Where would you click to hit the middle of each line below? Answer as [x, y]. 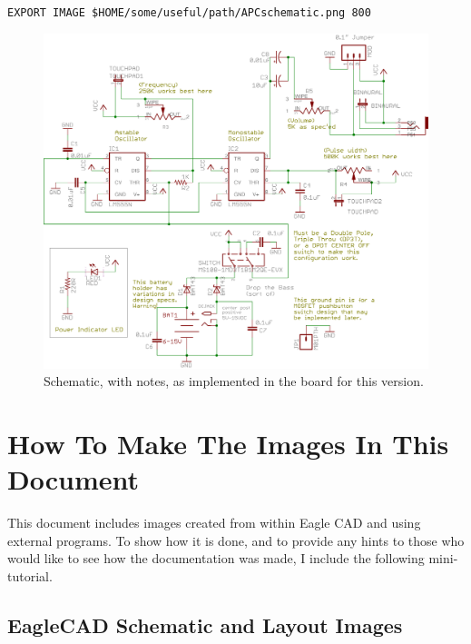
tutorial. [30, 575]
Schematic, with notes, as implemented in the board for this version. [234, 381]
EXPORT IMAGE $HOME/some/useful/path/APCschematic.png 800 [189, 13]
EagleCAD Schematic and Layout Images [205, 624]
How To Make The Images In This [228, 443]
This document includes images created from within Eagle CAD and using [214, 523]
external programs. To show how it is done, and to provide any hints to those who [236, 540]
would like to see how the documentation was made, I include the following [216, 558]
